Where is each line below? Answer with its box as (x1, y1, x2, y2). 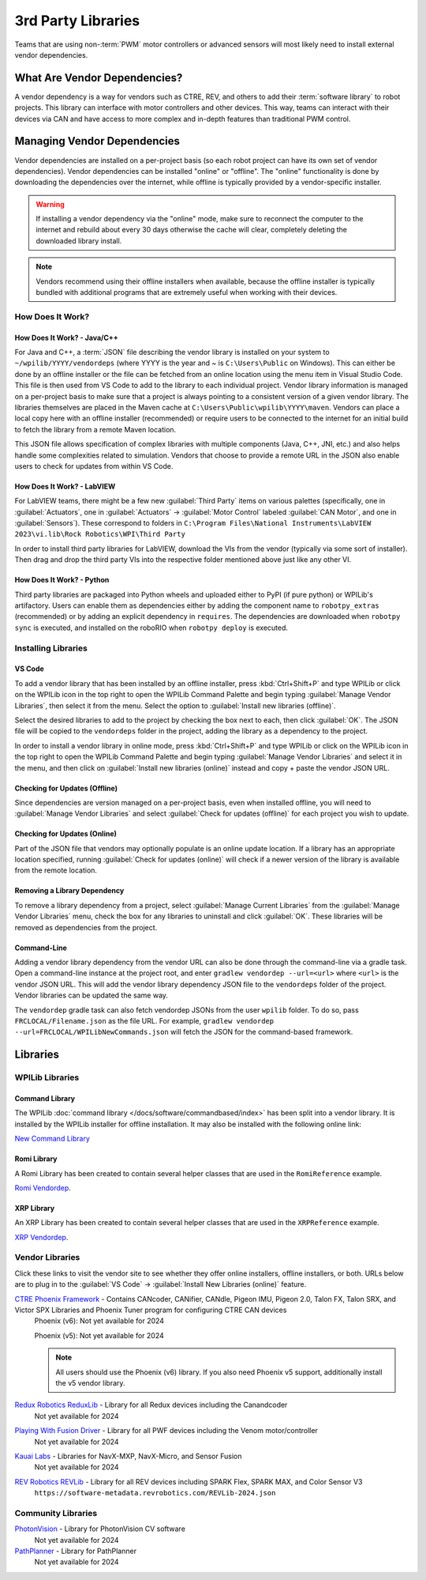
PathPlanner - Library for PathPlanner (14, 1546, 137, 1555)
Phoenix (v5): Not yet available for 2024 (34, 1330, 165, 1340)
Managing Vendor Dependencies (14, 134, 181, 148)
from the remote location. (14, 865, 98, 875)
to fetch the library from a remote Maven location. (14, 424, 177, 434)
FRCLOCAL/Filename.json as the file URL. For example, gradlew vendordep (14, 1016, 275, 1025)
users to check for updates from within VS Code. (14, 461, 174, 470)
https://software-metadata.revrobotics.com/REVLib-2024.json (34, 1488, 276, 1498)
